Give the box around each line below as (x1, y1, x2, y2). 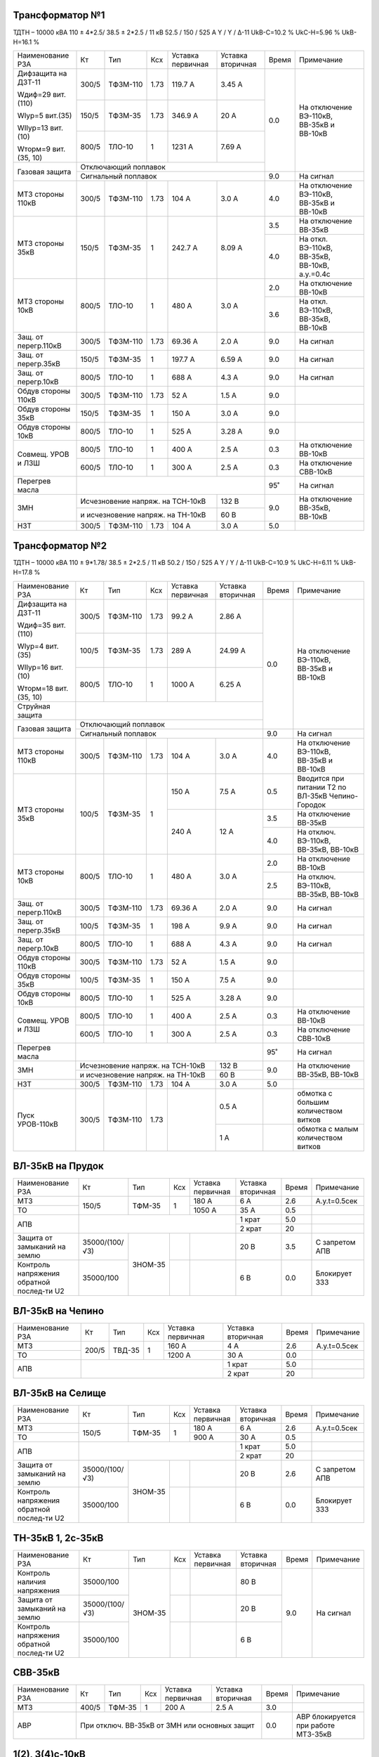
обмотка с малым (297, 1124, 359, 1134)
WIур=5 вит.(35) (17, 111, 72, 121)
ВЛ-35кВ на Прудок (13, 1160, 105, 1172)
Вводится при (297, 773, 345, 783)
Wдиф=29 (17, 90, 52, 100)
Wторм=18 (17, 683, 54, 693)
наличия (17, 1576, 46, 1586)
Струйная (17, 701, 51, 711)
